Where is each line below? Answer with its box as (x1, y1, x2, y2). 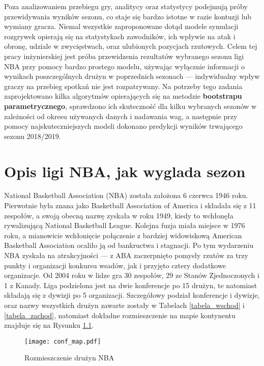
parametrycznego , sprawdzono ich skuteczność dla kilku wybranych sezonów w (4, 100, 257, 111)
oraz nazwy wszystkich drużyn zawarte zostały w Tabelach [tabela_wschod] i (4, 299, 245, 310)
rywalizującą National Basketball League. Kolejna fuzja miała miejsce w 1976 (4, 220, 245, 231)
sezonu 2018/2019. (4, 130, 61, 141)
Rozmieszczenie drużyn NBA (24, 352, 114, 363)
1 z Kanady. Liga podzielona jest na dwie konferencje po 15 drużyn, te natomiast (4, 279, 257, 290)
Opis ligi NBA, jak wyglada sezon (4, 160, 246, 181)
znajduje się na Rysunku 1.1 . (4, 320, 94, 330)
